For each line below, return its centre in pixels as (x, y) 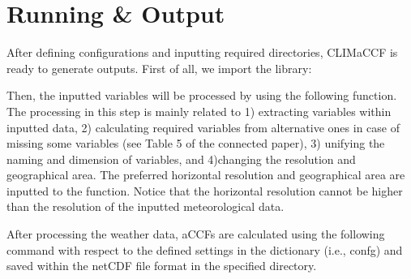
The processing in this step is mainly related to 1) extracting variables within (199, 111)
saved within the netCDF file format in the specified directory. (162, 266)
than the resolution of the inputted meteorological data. (146, 206)
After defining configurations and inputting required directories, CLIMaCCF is (202, 52)
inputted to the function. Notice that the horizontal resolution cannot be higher (205, 190)
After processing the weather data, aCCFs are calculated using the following (196, 234)
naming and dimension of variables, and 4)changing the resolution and (181, 159)
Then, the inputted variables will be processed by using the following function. (202, 95)
